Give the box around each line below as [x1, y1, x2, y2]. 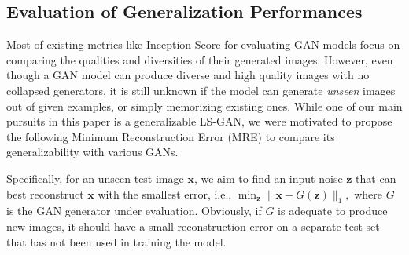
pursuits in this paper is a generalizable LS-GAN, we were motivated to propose [6, 113, 392, 129]
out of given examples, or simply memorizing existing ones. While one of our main [6, 97, 403, 114]
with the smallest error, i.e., [98, 185, 232, 202]
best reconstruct [6, 185, 84, 202]
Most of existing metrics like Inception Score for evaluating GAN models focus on [6, 36, 400, 53]
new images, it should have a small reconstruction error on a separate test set [6, 217, 380, 234]
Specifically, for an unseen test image [6, 169, 184, 186]
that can [356, 169, 396, 186]
